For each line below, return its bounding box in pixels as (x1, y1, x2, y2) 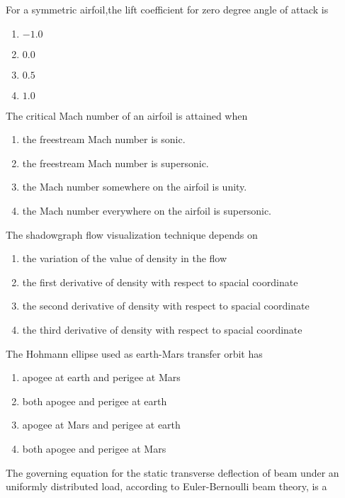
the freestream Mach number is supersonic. (22, 155, 209, 170)
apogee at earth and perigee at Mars (22, 370, 181, 385)
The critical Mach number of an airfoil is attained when (6, 108, 248, 123)
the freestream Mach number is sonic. (22, 132, 186, 147)
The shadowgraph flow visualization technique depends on (6, 227, 258, 242)
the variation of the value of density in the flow (22, 251, 227, 266)
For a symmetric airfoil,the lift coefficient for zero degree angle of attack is (6, 2, 329, 16)
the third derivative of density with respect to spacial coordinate (22, 322, 302, 336)
